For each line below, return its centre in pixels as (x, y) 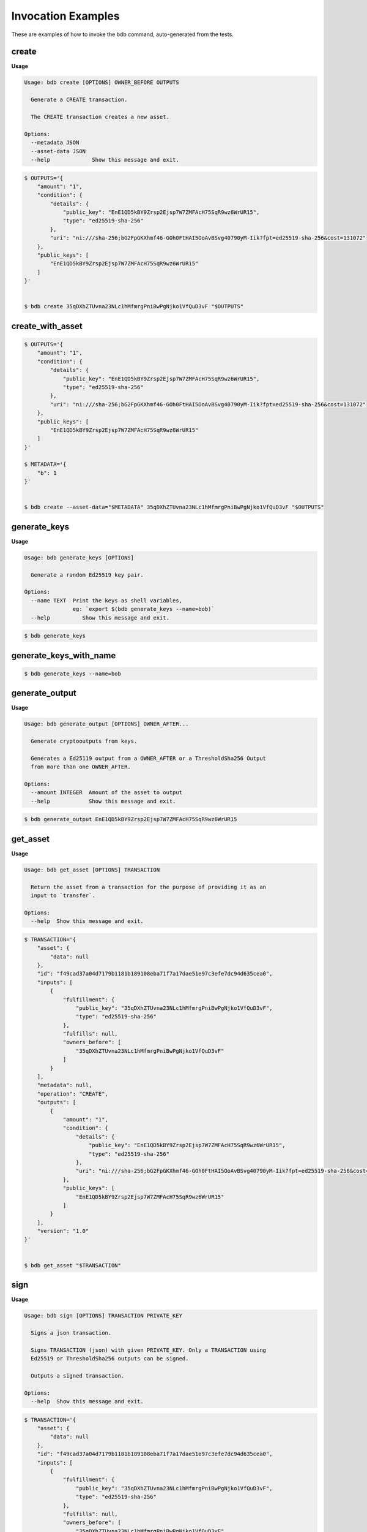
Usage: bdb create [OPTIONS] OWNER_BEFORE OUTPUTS (102, 82)
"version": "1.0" (63, 1231)
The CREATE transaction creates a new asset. (100, 117)
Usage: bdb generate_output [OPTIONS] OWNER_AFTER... (106, 724)
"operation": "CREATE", (72, 1094)
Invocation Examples (65, 16)
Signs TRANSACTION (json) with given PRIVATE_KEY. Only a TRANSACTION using (148, 1350)
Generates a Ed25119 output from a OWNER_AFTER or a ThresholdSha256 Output (148, 758)
